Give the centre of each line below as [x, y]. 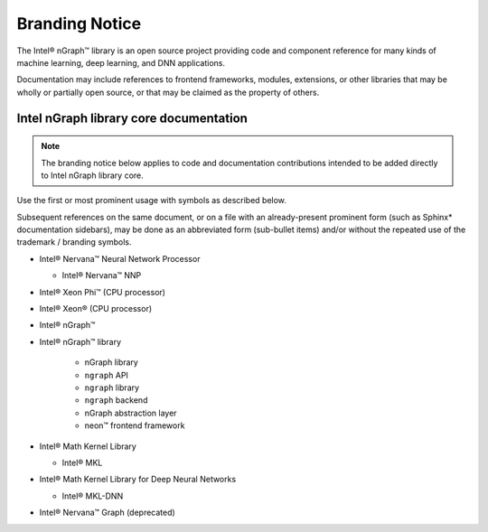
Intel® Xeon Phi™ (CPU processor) [103, 292]
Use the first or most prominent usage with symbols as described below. [151, 201]
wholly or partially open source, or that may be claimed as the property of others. [168, 92]
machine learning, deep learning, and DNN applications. [121, 62]
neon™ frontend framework [135, 425]
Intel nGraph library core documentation [132, 118]
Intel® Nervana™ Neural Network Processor [120, 258]
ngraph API [106, 375]
